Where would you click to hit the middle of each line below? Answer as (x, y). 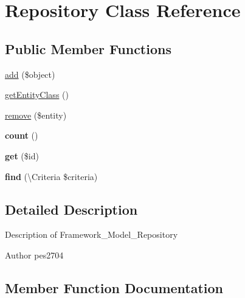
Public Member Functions (88, 48)
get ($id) (22, 155)
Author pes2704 (34, 255)
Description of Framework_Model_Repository (91, 234)
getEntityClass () (37, 95)
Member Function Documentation (114, 287)
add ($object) (30, 74)
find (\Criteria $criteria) (51, 176)
